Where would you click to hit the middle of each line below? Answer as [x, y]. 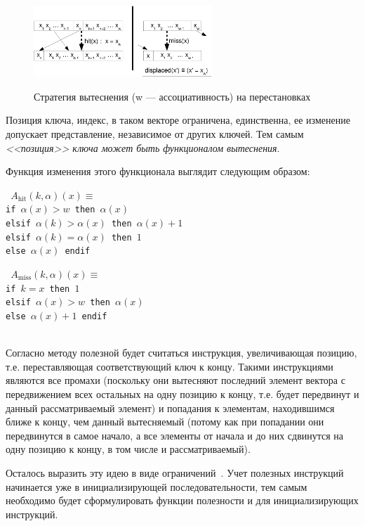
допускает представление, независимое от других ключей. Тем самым [155, 133]
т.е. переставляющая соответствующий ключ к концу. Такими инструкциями [170, 366]
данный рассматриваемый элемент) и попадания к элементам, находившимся [170, 408]
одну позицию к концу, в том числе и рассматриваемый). [128, 449]
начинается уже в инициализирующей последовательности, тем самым [157, 486]
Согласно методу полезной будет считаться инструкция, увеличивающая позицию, [181, 353]
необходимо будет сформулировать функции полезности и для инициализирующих [182, 500]
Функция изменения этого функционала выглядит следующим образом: [158, 171]
